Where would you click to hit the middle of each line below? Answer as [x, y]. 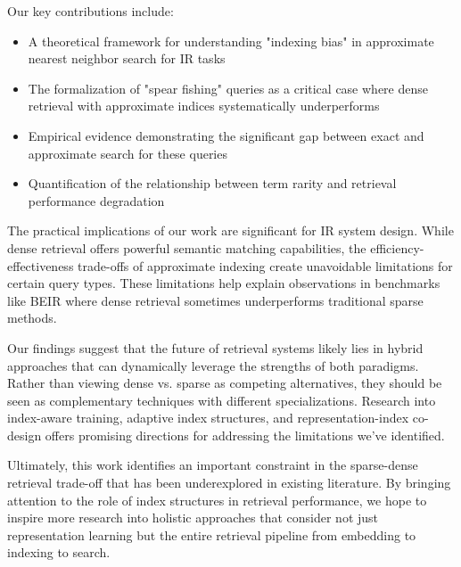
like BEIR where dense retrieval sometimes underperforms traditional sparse [215, 300]
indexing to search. [59, 552]
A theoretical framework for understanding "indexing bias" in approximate [231, 41]
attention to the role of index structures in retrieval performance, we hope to [217, 500]
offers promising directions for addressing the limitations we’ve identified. [245, 435]
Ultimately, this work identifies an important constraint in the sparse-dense [213, 465]
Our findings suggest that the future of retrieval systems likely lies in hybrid [215, 347]
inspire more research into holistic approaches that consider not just [193, 518]
